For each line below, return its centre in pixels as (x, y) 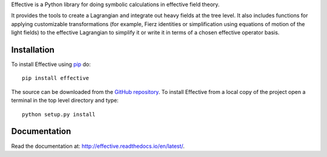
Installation (33, 49)
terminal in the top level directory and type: (65, 101)
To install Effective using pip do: (51, 64)
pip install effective (56, 78)
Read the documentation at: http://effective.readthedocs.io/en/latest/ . (98, 146)
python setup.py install (59, 114)
